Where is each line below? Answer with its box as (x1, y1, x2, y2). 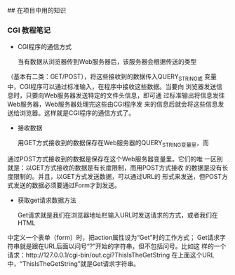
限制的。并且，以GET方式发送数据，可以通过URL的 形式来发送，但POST (13, 172, 222, 180)
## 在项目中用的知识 (7, 6, 67, 14)
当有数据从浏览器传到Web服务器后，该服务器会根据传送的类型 (17, 58, 197, 66)
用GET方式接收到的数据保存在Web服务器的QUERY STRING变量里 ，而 (17, 139, 209, 149)
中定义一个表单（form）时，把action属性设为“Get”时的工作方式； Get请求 (7, 233, 220, 241)
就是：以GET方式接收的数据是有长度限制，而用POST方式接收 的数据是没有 (7, 163, 222, 172)
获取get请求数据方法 (17, 196, 77, 204)
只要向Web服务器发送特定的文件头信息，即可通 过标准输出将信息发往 (25, 91, 225, 100)
